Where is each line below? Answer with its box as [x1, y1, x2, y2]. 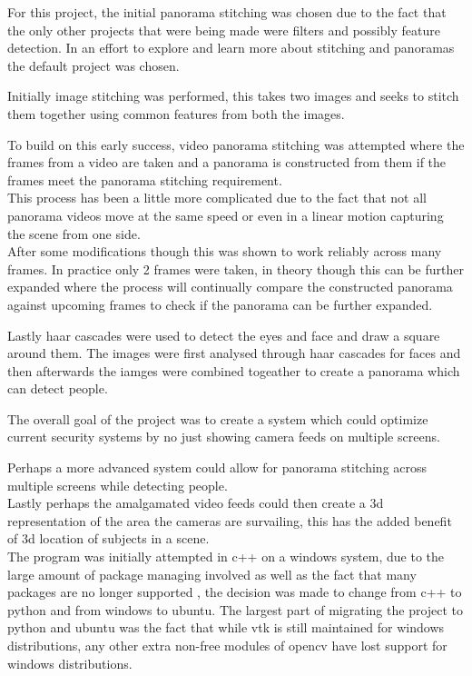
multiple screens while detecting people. [7, 475, 228, 494]
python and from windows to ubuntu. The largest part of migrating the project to [7, 600, 464, 619]
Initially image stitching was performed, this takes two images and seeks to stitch [7, 86, 459, 105]
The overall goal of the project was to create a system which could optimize [7, 409, 428, 428]
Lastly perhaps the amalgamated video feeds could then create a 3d [7, 493, 384, 512]
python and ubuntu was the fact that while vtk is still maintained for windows [7, 618, 445, 637]
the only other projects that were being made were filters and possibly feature [7, 20, 440, 39]
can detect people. [7, 379, 108, 398]
